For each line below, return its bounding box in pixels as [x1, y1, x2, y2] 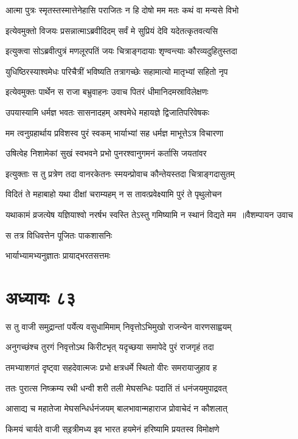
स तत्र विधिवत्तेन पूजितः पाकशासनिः [5, 228, 113, 241]
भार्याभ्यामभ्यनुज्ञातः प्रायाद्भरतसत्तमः [5, 249, 111, 262]
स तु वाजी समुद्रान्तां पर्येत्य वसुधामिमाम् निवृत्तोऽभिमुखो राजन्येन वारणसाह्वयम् [5, 320, 232, 332]
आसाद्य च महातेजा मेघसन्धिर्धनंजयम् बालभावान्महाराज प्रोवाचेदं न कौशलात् [5, 402, 227, 415]
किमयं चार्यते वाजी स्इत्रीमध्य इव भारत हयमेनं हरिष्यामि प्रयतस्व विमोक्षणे [5, 422, 220, 435]
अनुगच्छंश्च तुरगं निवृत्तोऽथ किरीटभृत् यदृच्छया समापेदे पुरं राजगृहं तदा [5, 340, 214, 353]
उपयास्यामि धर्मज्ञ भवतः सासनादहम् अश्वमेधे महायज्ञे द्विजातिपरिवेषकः [5, 105, 210, 118]
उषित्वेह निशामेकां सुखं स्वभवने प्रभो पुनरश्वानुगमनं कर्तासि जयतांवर [5, 147, 207, 160]
